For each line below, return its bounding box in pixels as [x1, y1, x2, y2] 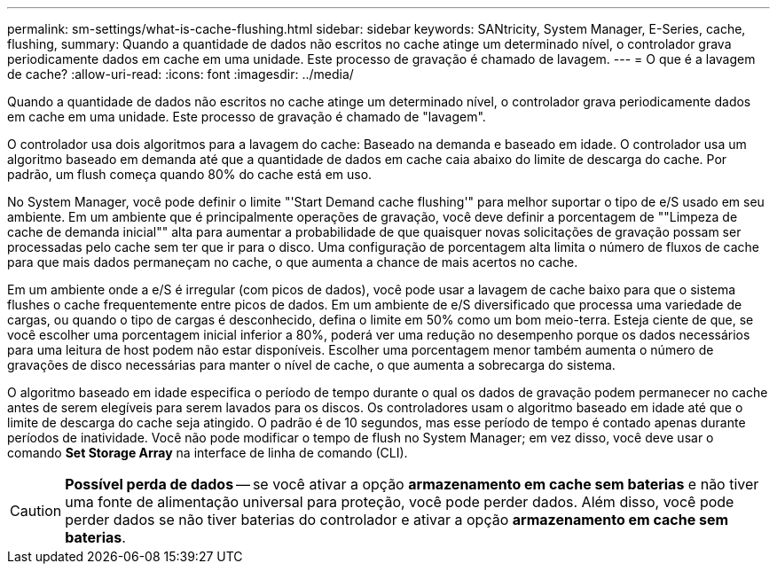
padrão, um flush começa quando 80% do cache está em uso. [7, 167, 373, 182]
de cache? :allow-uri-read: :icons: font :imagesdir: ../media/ [7, 66, 354, 82]
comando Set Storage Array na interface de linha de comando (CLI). [7, 445, 408, 460]
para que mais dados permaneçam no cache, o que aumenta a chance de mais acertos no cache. [7, 254, 578, 270]
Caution [10, 502, 62, 520]
